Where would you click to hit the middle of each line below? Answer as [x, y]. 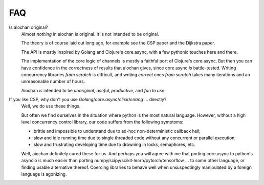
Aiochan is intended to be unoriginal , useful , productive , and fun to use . [93, 90]
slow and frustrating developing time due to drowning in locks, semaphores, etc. [114, 144]
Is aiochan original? [29, 27]
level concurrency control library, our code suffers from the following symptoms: [102, 122]
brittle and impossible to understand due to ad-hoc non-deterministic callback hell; [117, 131]
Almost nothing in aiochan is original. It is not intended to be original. [90, 34]
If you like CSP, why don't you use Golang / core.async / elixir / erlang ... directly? [88, 100]
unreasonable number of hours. [53, 82]
